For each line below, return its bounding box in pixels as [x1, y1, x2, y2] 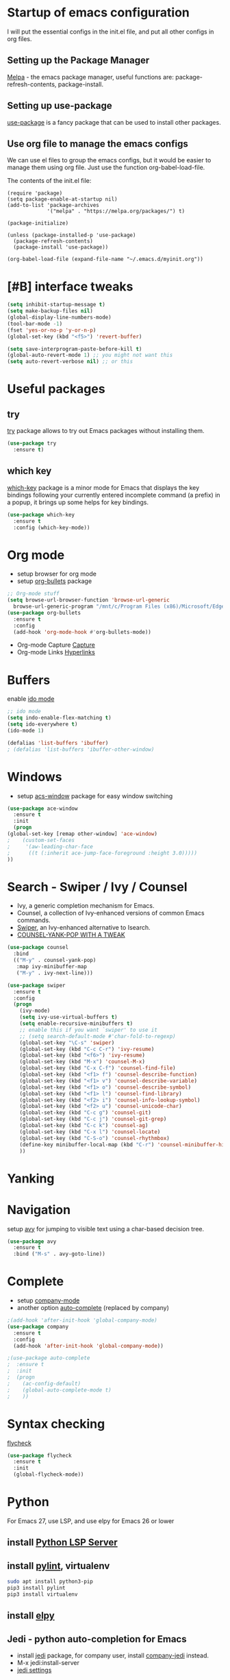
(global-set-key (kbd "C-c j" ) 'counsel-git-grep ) [19, 1115, 167, 1123]
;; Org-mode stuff [7, 591, 60, 597]
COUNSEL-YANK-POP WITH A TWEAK [16, 930, 125, 939]
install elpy [7, 1610, 55, 1622]
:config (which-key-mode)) [13, 524, 90, 531]
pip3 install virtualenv [7, 1591, 78, 1598]
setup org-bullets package [16, 577, 92, 585]
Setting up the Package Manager [7, 55, 150, 66]
